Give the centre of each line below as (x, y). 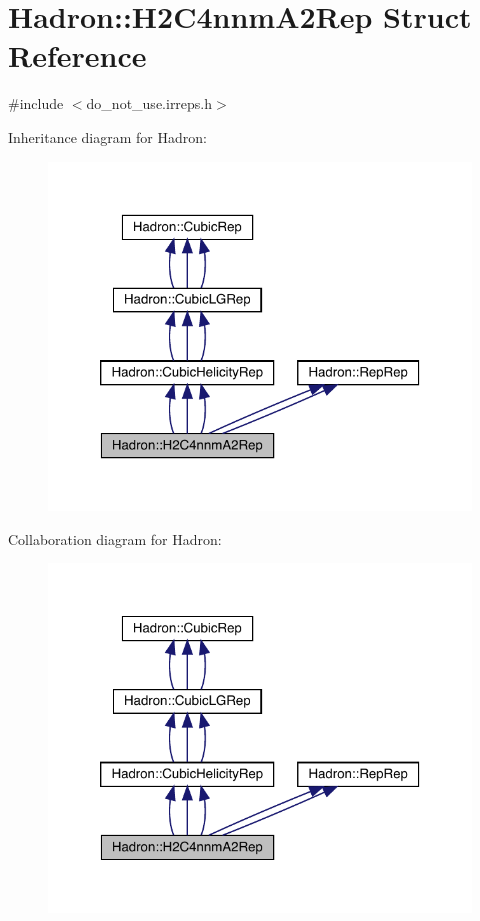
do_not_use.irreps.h (149, 103)
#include (36, 103)
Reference (77, 55)
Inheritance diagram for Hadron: (107, 136)
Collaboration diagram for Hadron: (115, 538)
